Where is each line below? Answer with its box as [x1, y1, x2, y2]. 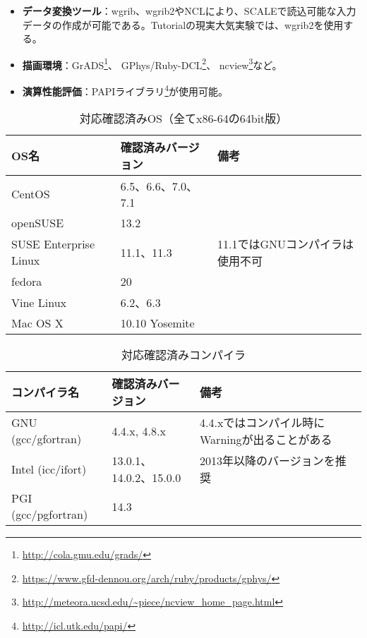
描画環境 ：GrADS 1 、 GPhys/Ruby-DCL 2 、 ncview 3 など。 [22, 55, 282, 72]
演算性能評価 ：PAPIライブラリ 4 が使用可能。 [22, 82, 229, 98]
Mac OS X [11, 315, 64, 332]
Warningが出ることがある [199, 431, 332, 448]
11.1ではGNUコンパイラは [217, 236, 354, 253]
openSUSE [11, 215, 64, 231]
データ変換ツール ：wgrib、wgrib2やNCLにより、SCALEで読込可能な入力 [22, 4, 356, 18]
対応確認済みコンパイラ [121, 347, 246, 363]
